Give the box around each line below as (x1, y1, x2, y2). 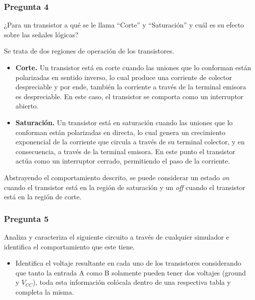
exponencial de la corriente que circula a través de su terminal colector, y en (15, 136, 245, 147)
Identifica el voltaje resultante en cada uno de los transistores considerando (15, 258, 241, 268)
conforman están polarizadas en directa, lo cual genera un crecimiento (15, 127, 226, 137)
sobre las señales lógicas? (4, 29, 78, 39)
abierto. (15, 101, 39, 111)
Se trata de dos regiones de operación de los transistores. (4, 46, 175, 56)
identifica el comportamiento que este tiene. (4, 241, 135, 251)
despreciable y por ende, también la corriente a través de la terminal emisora (15, 82, 246, 92)
